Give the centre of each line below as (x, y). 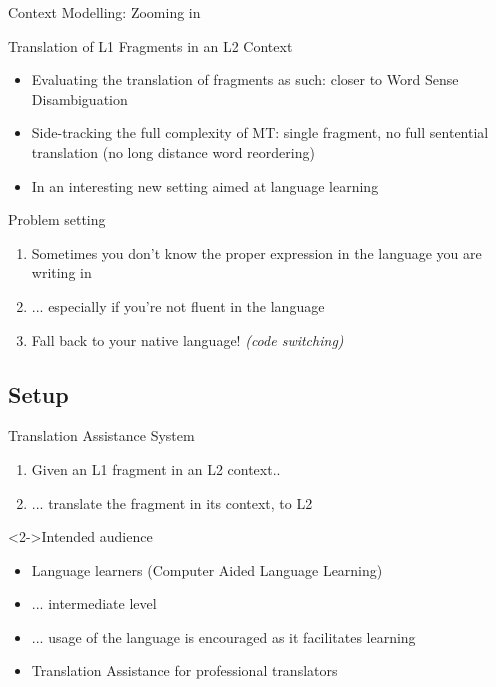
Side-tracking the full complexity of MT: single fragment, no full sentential (260, 132)
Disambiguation (79, 98)
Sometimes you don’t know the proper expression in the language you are (256, 252)
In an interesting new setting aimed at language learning (205, 185)
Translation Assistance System (101, 435)
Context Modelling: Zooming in (104, 12)
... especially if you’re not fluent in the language (178, 305)
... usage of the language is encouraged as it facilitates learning (223, 636)
